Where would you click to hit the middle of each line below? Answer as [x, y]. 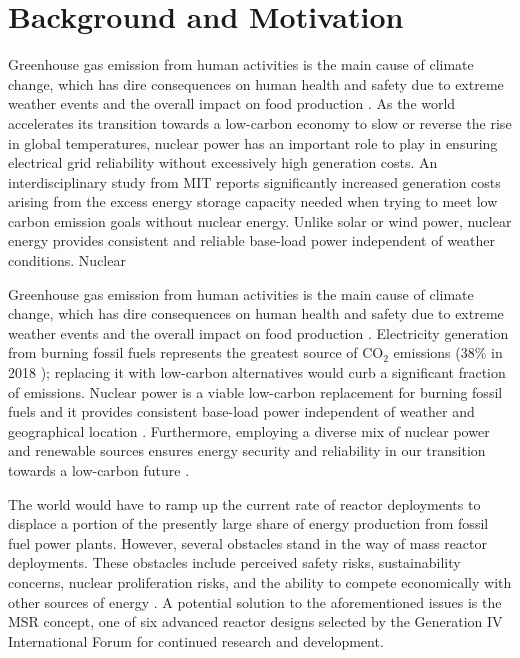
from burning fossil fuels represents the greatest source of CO [196, 352]
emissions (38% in [448, 352]
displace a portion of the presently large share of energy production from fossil [248, 523]
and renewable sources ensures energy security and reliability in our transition [247, 450]
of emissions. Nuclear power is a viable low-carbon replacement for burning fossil [255, 391]
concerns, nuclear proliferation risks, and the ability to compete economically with [260, 581]
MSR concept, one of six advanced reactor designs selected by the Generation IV [255, 621]
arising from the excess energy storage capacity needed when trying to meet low [253, 201]
